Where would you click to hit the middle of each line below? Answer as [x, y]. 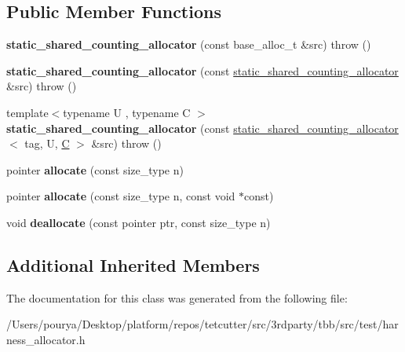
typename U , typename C [127, 112]
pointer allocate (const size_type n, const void [121, 196]
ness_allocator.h [46, 339]
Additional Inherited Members [133, 264]
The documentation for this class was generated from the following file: [177, 297]
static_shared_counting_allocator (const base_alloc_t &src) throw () [189, 44]
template [27, 112]
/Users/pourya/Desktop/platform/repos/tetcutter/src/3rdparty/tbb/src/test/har [202, 324]
